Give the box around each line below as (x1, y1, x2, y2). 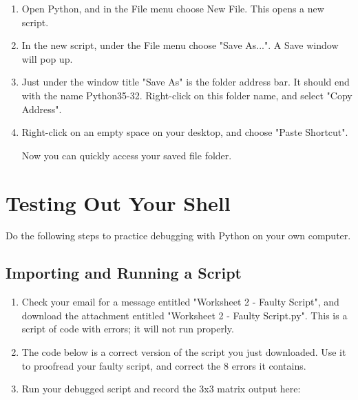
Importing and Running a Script (6, 262, 242, 283)
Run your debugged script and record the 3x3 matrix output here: (21, 381, 301, 396)
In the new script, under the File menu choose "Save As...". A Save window (21, 38, 339, 52)
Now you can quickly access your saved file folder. (21, 148, 232, 162)
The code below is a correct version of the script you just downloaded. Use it (21, 345, 346, 359)
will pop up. (21, 51, 73, 66)
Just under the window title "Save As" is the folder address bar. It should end (21, 74, 350, 89)
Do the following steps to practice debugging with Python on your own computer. (6, 228, 351, 243)
